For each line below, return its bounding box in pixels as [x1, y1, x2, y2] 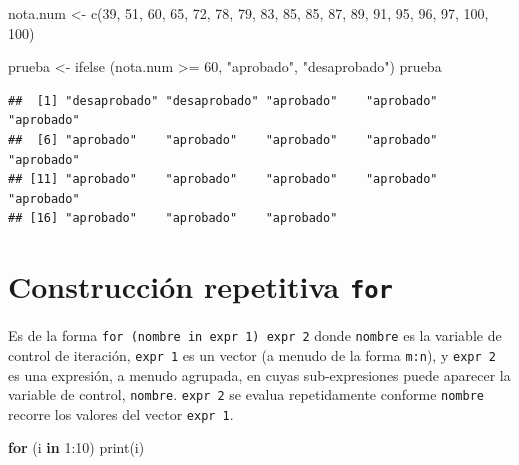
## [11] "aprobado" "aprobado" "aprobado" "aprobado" [8, 172, 438, 187]
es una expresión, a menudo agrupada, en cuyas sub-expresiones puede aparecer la [8, 364, 511, 385]
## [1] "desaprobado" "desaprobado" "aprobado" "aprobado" [8, 93, 438, 108]
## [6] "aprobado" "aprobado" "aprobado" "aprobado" [8, 132, 438, 147]
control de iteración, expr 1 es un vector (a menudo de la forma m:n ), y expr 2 [8, 344, 496, 365]
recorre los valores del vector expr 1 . [8, 403, 234, 424]
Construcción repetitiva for [8, 266, 393, 307]
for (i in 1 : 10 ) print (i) [8, 437, 145, 458]
